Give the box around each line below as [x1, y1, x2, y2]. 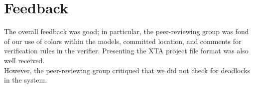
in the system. [4, 75, 47, 85]
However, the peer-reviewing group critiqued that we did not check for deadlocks [4, 65, 251, 75]
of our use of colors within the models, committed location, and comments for [4, 36, 242, 46]
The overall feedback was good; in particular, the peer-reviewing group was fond [4, 26, 249, 37]
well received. [4, 55, 45, 65]
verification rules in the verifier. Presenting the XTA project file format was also [4, 45, 249, 56]
